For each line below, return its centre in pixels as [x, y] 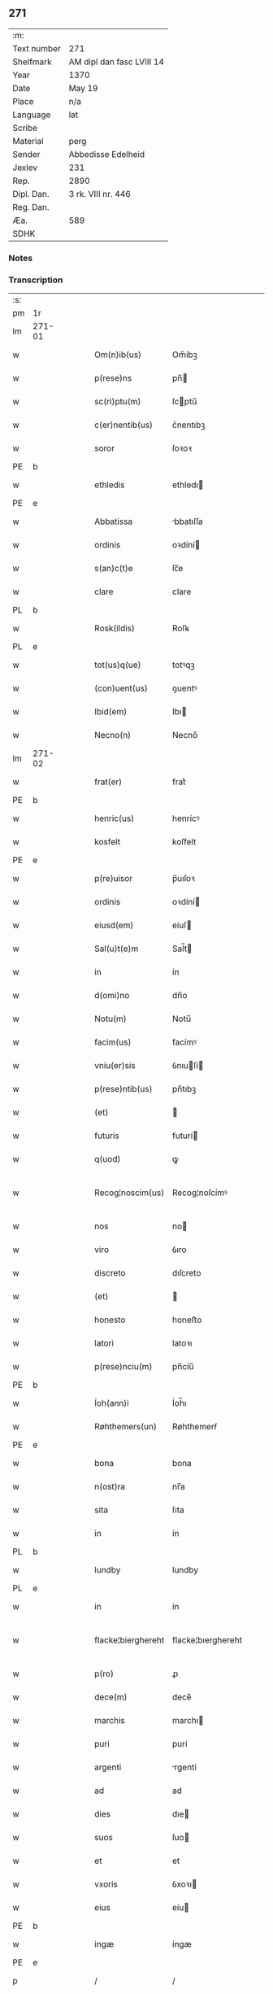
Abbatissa [114, 521]
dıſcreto [186, 1273]
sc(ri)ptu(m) [118, 402]
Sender [26, 154]
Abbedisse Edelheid [106, 154]
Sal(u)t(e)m [117, 949]
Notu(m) [111, 1019]
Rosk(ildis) [115, 628]
